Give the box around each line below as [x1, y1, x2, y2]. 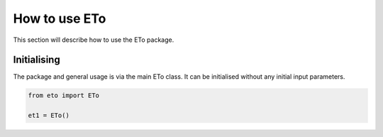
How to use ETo [13, 11, 106, 26]
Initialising [13, 54, 60, 66]
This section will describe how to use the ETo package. [13, 35, 174, 44]
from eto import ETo [28, 92, 99, 99]
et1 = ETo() [28, 111, 70, 120]
